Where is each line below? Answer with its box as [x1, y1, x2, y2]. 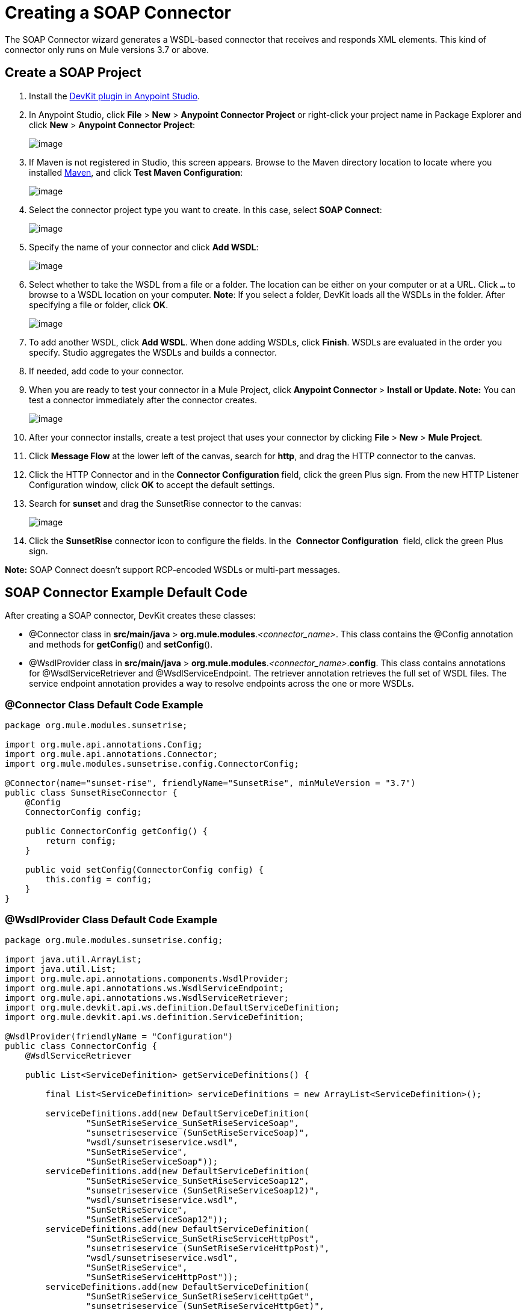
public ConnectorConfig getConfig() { [25, 826, 208, 837]
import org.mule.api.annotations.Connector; [5, 749, 218, 760]
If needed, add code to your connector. [29, 365, 184, 376]
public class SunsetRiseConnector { [5, 788, 178, 798]
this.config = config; [45, 874, 152, 885]
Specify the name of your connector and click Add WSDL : [29, 241, 259, 252]
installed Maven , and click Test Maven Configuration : [29, 167, 243, 178]
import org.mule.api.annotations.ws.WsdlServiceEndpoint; [5, 983, 284, 993]
